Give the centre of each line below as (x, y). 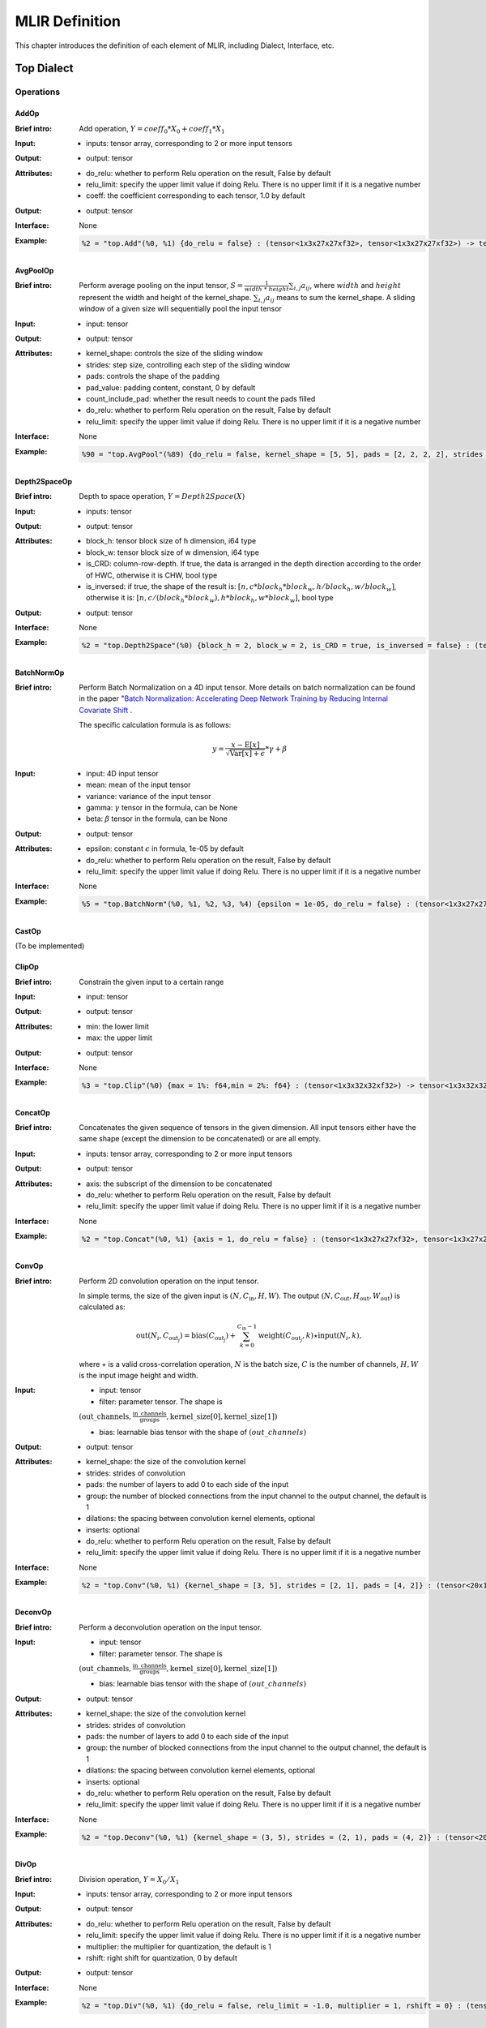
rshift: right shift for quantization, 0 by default (162, 1958)
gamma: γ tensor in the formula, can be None (162, 807)
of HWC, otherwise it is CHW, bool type (152, 575)
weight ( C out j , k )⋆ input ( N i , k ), (310, 1336)
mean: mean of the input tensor (139, 785)
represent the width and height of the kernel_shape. (165, 297)
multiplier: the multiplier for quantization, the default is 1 (179, 1946)
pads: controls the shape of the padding (153, 376)
